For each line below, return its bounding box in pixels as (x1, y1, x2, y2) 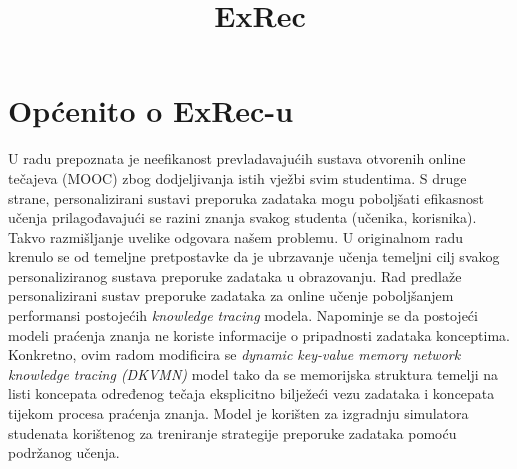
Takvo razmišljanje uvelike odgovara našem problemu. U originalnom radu (8, 226, 463, 247)
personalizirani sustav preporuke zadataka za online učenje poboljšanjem (8, 285, 454, 306)
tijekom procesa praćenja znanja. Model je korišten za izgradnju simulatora (8, 403, 469, 424)
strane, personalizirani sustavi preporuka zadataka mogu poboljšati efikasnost (8, 187, 485, 208)
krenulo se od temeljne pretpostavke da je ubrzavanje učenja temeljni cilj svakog (8, 246, 500, 267)
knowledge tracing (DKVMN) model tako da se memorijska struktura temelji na (8, 363, 499, 384)
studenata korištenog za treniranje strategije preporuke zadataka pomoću (8, 422, 457, 443)
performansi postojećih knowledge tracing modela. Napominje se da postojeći (8, 305, 478, 326)
